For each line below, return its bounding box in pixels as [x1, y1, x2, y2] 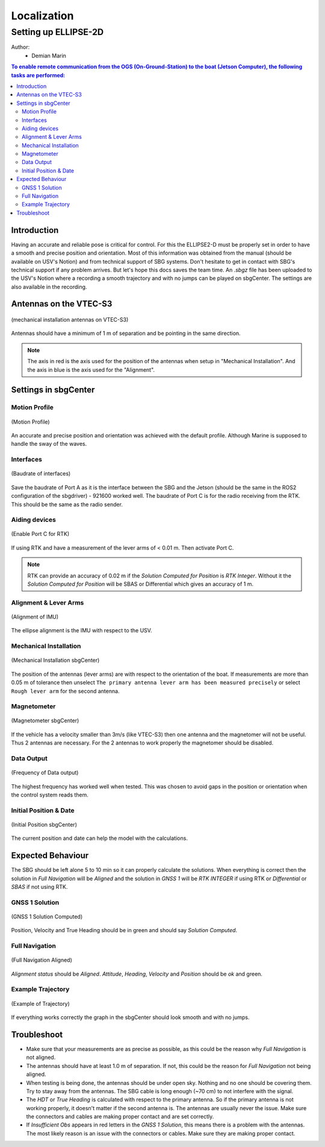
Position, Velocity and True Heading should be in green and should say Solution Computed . [11, 927, 238, 934]
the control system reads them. [11, 791, 88, 798]
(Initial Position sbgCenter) [11, 821, 78, 828]
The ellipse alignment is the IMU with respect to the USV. [11, 627, 152, 634]
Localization [11, 9, 74, 22]
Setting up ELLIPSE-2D [11, 27, 104, 37]
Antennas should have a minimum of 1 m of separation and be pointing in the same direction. [11, 329, 241, 337]
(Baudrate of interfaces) [11, 470, 71, 477]
